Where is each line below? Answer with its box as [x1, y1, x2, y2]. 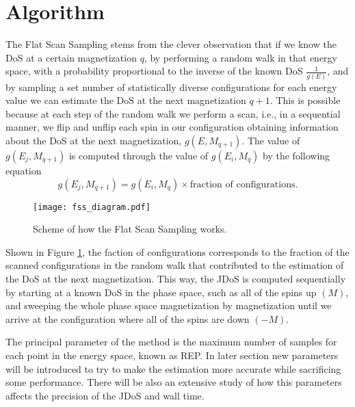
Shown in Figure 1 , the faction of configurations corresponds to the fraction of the [5, 244, 350, 259]
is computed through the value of [68, 148, 209, 162]
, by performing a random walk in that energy [144, 50, 338, 64]
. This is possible [269, 93, 341, 107]
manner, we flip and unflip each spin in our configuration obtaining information [5, 120, 339, 134]
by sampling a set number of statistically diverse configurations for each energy [5, 79, 337, 94]
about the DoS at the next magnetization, [5, 133, 182, 147]
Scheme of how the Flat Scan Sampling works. [33, 222, 227, 236]
